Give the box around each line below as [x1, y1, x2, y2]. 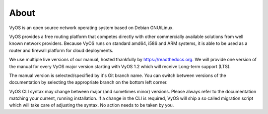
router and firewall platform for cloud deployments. [9, 47, 114, 53]
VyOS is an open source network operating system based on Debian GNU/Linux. [9, 25, 174, 31]
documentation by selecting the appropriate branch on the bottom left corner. [9, 79, 168, 85]
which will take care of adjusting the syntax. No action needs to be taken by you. [9, 102, 174, 108]
